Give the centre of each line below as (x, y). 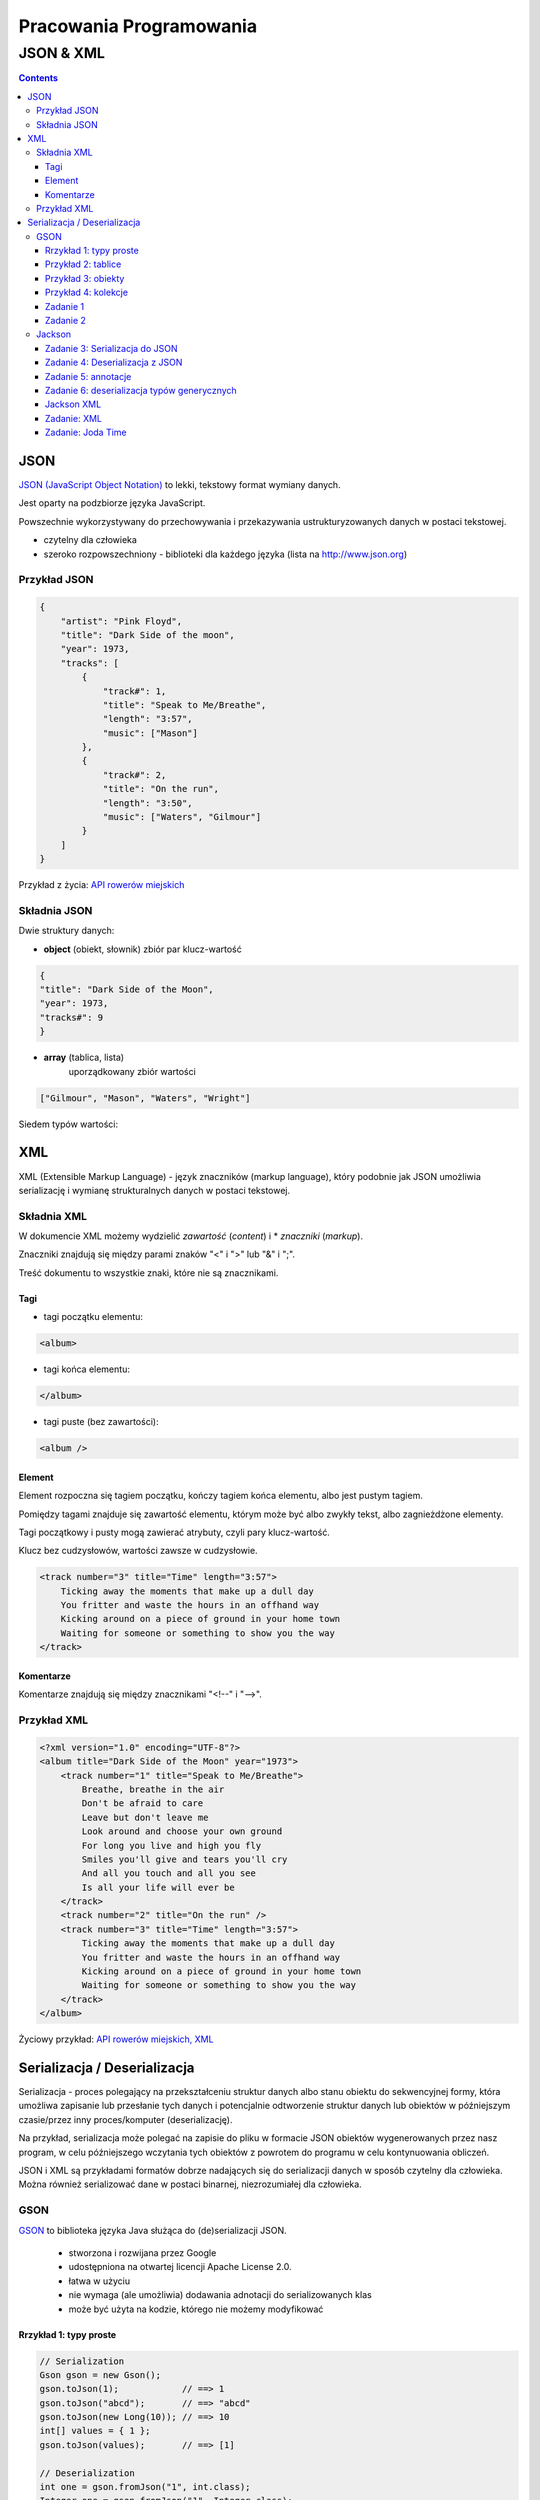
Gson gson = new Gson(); (100, 2374)
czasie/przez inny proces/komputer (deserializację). (125, 2119)
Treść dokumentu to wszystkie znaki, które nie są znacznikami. (148, 1272)
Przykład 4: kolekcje (87, 292)
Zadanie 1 (65, 306)
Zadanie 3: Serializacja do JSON (111, 348)
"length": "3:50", (148, 803)
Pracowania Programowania (138, 26)
